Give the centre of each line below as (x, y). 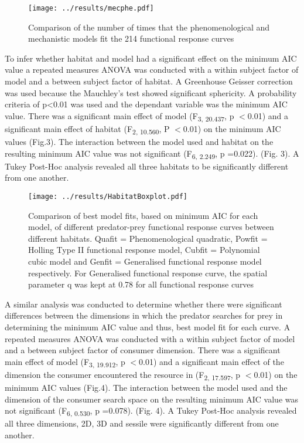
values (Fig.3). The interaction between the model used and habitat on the (139, 142)
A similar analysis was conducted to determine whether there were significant (144, 304)
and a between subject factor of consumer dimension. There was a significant (143, 350)
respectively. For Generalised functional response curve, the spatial (148, 273)
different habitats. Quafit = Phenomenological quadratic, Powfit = (148, 238)
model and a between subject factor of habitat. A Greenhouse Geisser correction (149, 81)
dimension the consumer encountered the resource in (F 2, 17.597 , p (123, 375)
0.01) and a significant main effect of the (211, 361)
